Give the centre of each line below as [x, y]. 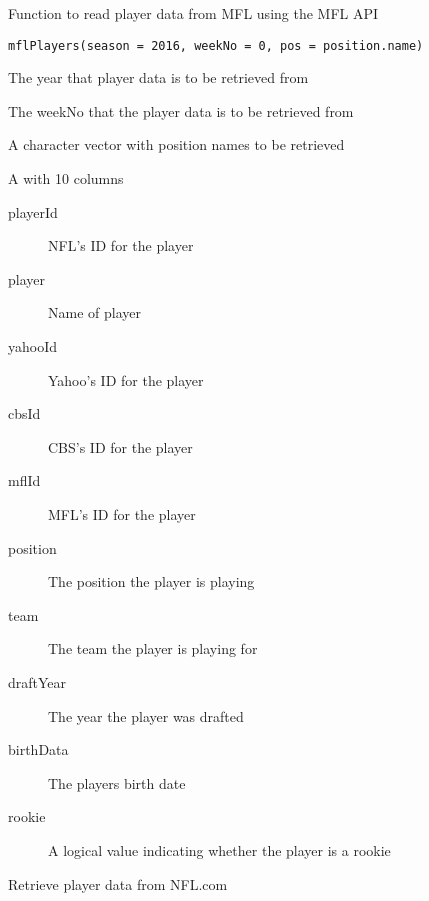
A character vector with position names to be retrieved [176, 144]
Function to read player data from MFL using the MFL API [193, 13]
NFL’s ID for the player [121, 245]
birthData [38, 749]
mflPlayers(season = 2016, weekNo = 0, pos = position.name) [216, 45]
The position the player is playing [151, 581]
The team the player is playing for [153, 648]
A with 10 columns [66, 178]
